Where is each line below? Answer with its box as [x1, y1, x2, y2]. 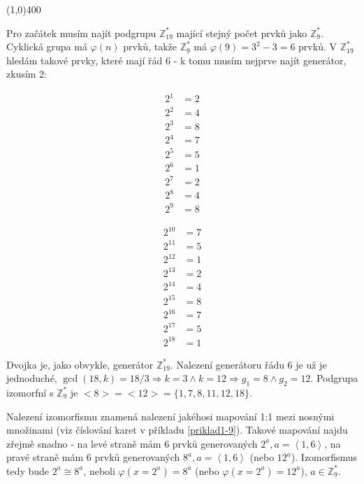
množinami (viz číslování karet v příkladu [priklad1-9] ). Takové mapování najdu [6, 422, 348, 437]
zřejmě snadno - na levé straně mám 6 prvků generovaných [6, 436, 258, 450]
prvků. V [298, 39, 337, 54]
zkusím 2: [6, 66, 48, 81]
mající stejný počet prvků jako [176, 25, 307, 40]
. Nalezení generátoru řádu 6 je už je [170, 357, 327, 371]
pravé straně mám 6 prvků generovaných [6, 450, 180, 464]
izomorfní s [6, 385, 54, 399]
